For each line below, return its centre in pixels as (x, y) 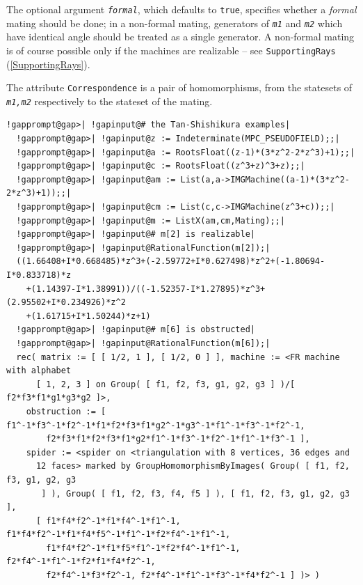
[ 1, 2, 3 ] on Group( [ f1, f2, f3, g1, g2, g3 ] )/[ (166, 384)
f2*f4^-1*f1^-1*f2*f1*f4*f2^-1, (81, 562)
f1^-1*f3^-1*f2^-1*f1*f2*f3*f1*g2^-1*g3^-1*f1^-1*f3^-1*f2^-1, (156, 425)
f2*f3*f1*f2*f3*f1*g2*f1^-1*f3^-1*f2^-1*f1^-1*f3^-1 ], (178, 439)
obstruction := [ (66, 411)
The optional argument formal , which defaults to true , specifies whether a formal (181, 9)
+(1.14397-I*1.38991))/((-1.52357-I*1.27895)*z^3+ (146, 289)
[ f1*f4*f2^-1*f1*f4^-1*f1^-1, (108, 521)
